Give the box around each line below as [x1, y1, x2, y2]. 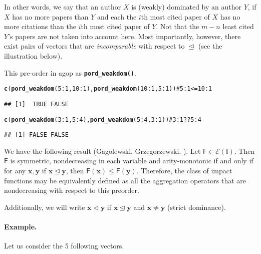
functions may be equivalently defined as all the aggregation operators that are [4, 175, 246, 185]
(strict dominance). [167, 201, 226, 212]
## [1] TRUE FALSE [4, 100, 69, 108]
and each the [97, 11, 137, 22]
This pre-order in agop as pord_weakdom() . [4, 67, 136, 78]
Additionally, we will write [4, 201, 85, 212]
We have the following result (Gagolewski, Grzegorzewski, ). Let [4, 145, 201, 156]
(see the [198, 41, 222, 51]
